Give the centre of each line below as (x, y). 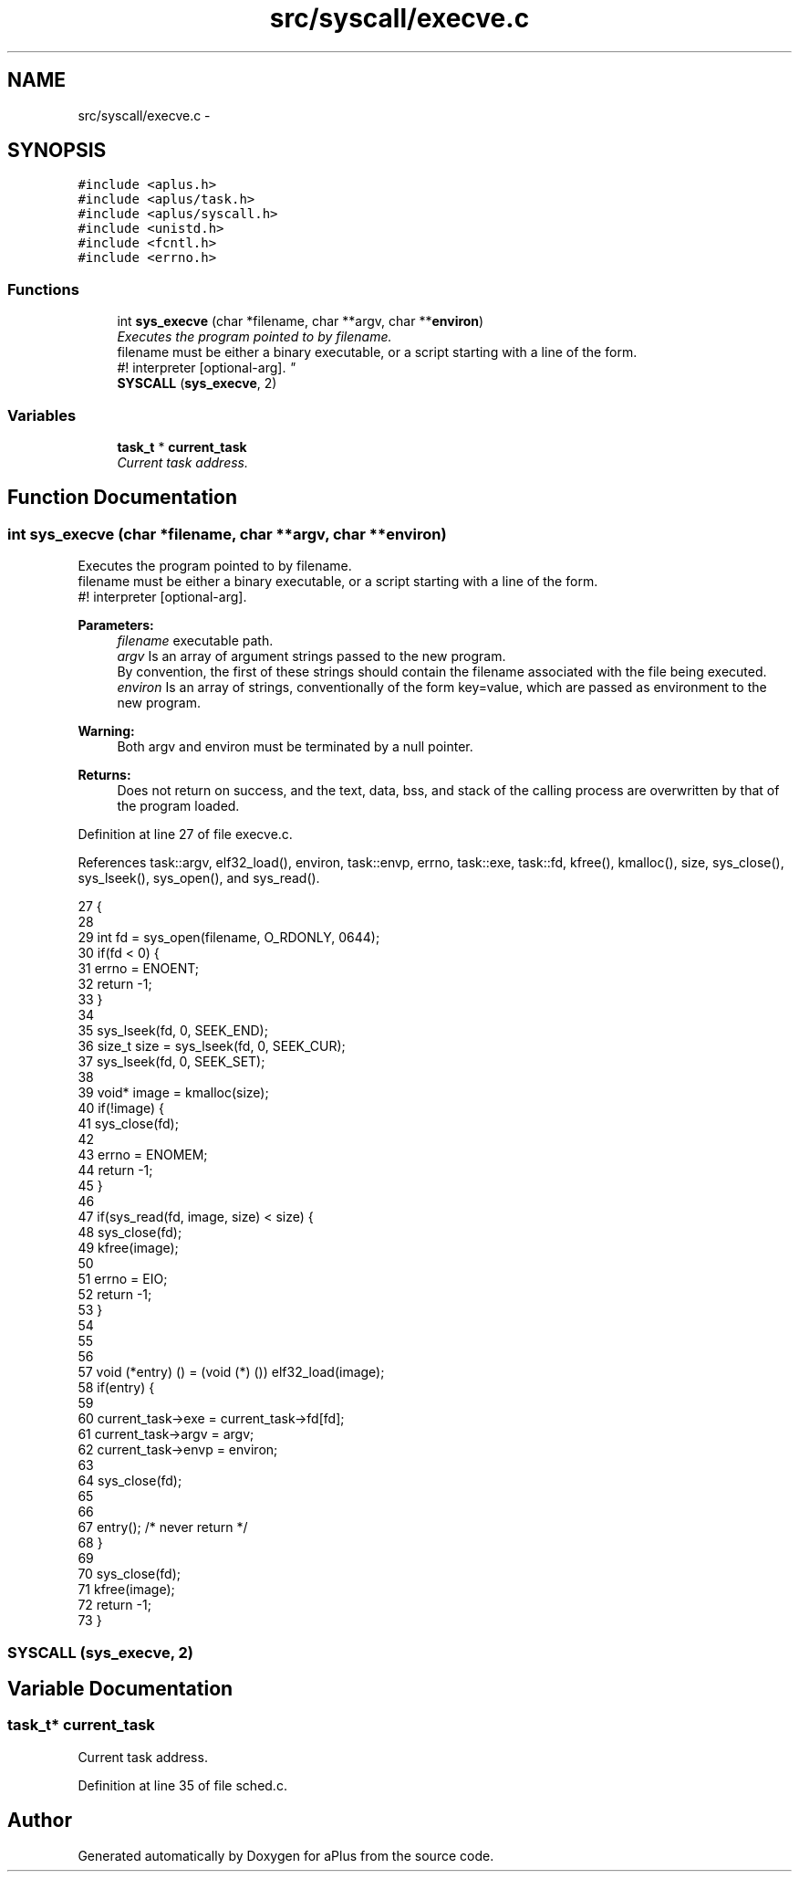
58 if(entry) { (116, 1388)
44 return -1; (115, 1170)
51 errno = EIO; (123, 1279)
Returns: (104, 775)
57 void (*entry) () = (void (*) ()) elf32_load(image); (231, 1372)
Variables (42, 415)
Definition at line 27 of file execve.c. (185, 835)
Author (40, 1821)
